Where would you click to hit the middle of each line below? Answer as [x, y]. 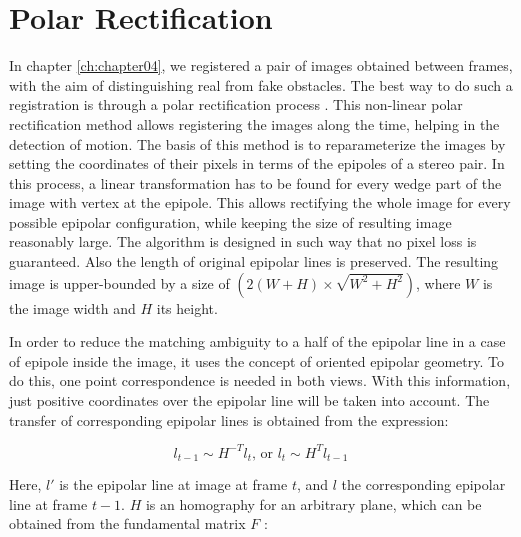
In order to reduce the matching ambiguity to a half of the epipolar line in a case [257, 341]
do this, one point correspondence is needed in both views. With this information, [260, 380]
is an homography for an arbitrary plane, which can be [313, 503]
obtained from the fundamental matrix [127, 523]
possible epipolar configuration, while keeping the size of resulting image [230, 221]
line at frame [48, 503]
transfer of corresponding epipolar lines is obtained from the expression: [229, 419]
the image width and [72, 307]
